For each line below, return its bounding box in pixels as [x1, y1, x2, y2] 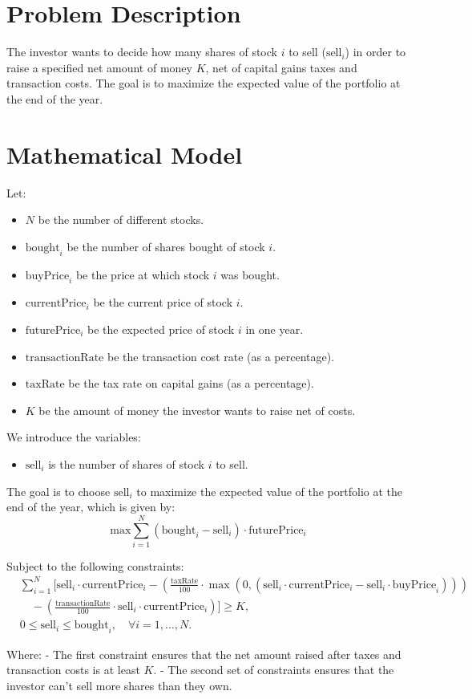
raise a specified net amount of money [6, 59, 192, 75]
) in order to [345, 43, 406, 60]
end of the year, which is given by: [6, 498, 175, 515]
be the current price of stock [93, 294, 233, 311]
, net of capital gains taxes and [205, 59, 357, 75]
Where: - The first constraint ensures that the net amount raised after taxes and [6, 645, 401, 662]
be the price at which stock [75, 266, 210, 282]
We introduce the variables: [6, 429, 141, 445]
